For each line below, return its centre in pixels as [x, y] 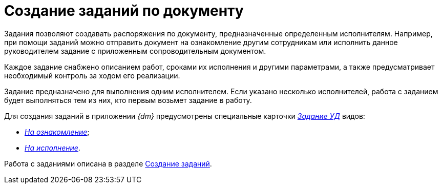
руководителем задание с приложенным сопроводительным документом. [135, 51]
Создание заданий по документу [124, 11]
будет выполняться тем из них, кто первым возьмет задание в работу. [128, 100]
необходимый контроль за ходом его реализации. [92, 75]
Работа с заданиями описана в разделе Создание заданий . [108, 163]
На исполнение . [52, 148]
